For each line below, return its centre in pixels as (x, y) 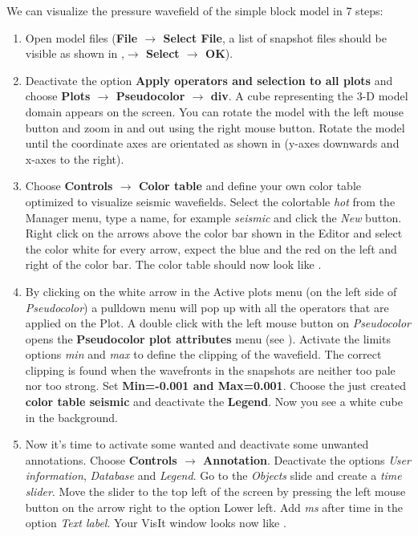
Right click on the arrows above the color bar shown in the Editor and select (214, 233)
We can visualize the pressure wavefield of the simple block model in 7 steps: (195, 10)
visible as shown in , (75, 53)
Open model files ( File (81, 37)
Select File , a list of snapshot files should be (275, 37)
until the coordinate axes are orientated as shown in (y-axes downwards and (212, 143)
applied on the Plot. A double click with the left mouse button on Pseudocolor (218, 323)
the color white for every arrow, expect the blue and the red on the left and (211, 248)
